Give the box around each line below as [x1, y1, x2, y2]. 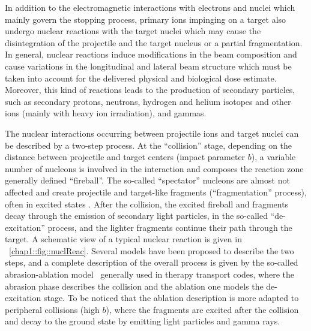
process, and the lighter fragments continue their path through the [47, 221, 292, 233]
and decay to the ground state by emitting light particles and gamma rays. [5, 315, 280, 327]
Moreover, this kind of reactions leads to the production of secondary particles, [5, 83, 295, 96]
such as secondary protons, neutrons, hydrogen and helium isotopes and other [5, 95, 291, 107]
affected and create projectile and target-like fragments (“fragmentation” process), [5, 185, 307, 198]
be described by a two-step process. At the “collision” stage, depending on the [5, 139, 292, 151]
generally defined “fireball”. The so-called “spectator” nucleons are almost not [5, 174, 290, 186]
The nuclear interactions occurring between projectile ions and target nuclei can [5, 127, 299, 139]
